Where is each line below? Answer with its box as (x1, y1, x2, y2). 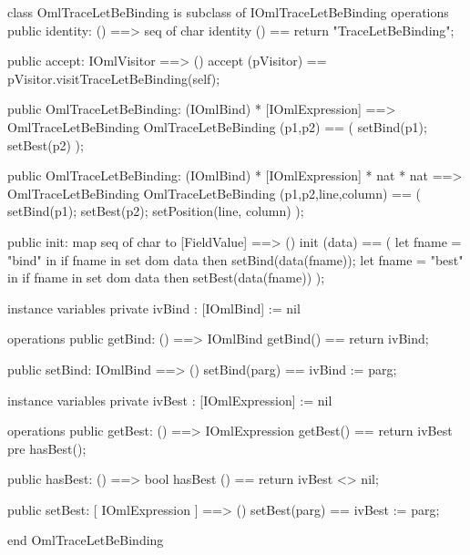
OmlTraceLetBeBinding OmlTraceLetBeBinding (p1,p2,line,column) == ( (7, 183, 421, 202)
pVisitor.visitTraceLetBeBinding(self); (7, 68, 220, 87)
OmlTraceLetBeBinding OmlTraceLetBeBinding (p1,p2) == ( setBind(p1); (7, 117, 427, 136)
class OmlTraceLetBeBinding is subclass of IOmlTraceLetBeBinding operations (7, 3, 449, 21)
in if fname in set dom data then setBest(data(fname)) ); (7, 268, 325, 287)
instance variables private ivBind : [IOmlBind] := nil (7, 298, 301, 317)
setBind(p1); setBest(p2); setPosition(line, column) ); (7, 201, 304, 221)
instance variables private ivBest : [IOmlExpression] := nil (7, 390, 332, 409)
